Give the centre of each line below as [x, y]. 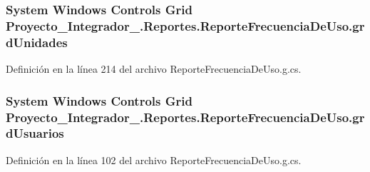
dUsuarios [35, 133]
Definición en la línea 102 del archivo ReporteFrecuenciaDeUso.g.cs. [154, 160]
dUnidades [37, 42]
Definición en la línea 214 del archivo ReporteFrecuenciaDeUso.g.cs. [154, 69]
